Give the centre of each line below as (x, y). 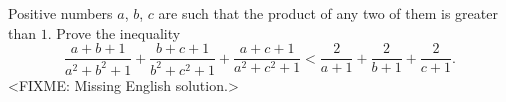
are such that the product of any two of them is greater (328, 13)
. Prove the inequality (114, 32)
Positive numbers (60, 13)
